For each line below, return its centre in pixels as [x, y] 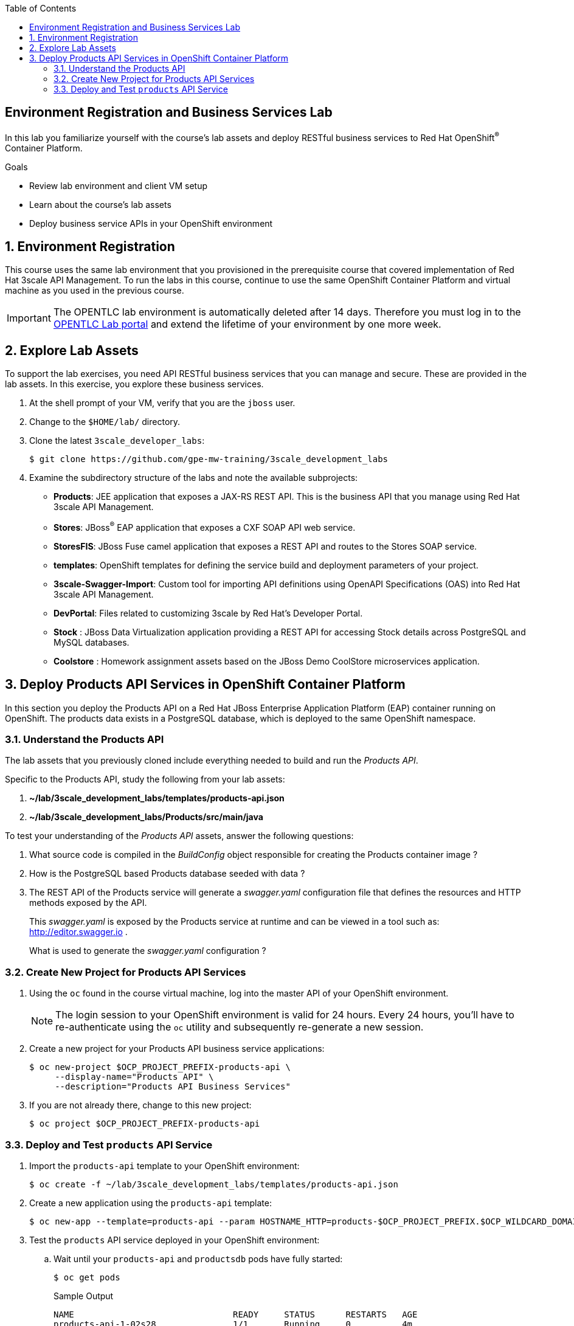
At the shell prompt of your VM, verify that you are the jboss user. [162, 403]
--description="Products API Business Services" [173, 1087]
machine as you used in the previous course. [95, 291]
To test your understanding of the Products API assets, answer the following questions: [179, 836]
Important [29, 318]
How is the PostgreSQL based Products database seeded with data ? [167, 874]
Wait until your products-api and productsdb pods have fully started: [198, 1259]
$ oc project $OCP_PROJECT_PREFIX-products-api [145, 1124]
